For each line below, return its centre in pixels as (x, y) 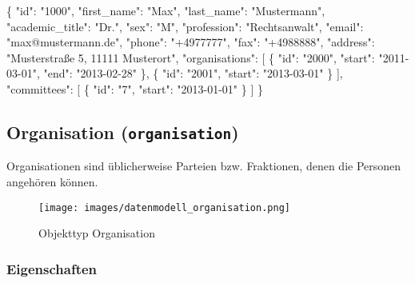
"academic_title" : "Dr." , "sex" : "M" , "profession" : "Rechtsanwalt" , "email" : (185, 26)
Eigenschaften (52, 268)
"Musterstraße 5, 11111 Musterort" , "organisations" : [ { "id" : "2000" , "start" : (191, 57)
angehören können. (52, 181)
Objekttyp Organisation (97, 233)
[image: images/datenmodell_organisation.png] (164, 207)
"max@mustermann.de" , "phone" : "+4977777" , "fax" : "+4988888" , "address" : (191, 42)
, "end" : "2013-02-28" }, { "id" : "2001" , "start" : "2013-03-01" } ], (190, 73)
